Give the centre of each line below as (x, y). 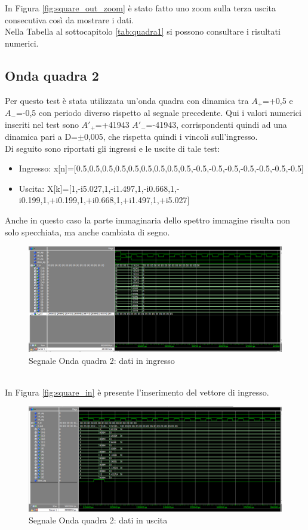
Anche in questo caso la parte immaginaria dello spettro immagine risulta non (148, 220)
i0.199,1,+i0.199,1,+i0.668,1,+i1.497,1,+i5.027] (104, 200)
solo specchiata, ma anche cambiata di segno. (87, 232)
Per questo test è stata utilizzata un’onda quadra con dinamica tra (127, 100)
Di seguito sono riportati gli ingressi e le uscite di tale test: (113, 148)
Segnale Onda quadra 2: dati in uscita (98, 520)
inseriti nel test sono (42, 124)
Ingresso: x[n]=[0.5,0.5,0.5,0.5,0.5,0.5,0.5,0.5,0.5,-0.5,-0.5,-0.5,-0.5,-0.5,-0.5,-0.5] (161, 168)
